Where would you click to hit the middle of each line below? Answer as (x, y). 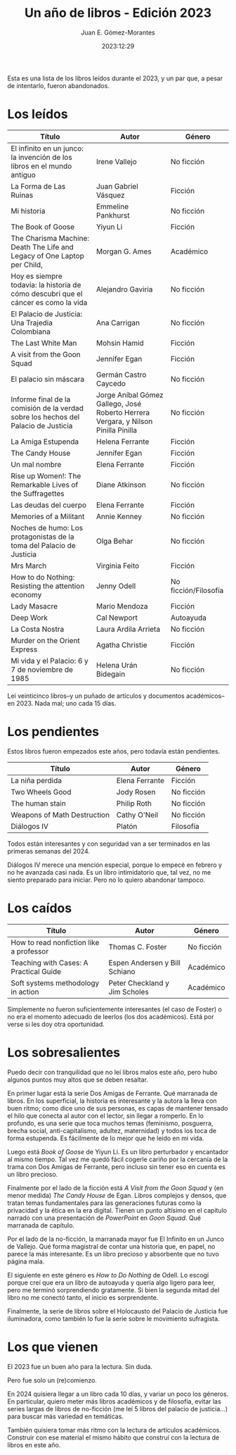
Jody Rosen (136, 792)
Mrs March (29, 566)
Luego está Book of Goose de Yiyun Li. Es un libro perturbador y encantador (118, 1151)
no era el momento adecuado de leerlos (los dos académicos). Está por (111, 1016)
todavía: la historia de (46, 285)
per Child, (27, 264)
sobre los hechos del (45, 417)
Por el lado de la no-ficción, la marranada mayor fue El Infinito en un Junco (116, 1239)
